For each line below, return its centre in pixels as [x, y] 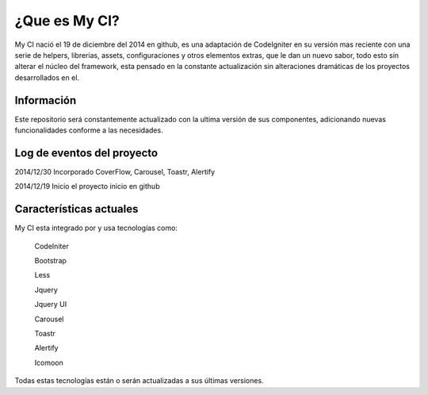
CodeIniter [52, 246]
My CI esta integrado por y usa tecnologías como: [96, 228]
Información [46, 100]
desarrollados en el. [47, 77]
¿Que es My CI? [67, 21]
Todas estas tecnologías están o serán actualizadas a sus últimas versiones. [139, 381]
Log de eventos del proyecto [86, 153]
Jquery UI [51, 305]
